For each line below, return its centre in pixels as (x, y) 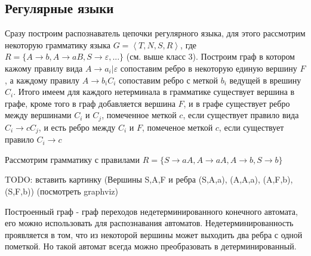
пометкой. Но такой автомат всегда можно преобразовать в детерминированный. (151, 246)
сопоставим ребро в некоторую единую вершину (209, 68)
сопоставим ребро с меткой (169, 80)
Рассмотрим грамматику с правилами (72, 159)
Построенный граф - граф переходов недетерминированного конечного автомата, (151, 211)
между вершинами (38, 115)
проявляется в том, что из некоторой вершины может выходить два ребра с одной (154, 234)
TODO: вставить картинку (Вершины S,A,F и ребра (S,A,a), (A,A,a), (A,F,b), (149, 179)
